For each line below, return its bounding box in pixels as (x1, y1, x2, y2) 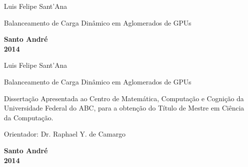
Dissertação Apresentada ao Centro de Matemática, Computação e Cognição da (4, 93, 244, 103)
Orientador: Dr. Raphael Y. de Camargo (4, 129, 126, 139)
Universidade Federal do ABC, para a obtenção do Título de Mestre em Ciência (4, 103, 245, 113)
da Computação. (4, 112, 54, 122)
